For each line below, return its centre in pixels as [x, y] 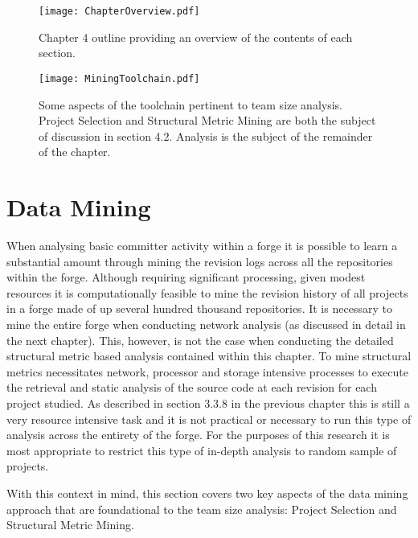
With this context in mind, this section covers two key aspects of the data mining [207, 493]
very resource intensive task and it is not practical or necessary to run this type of [209, 419]
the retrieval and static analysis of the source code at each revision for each [192, 387]
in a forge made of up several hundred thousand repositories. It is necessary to [199, 308]
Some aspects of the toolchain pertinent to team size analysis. [191, 104]
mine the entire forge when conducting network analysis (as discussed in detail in [206, 324]
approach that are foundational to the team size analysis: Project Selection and [202, 509]
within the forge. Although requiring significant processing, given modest [186, 277]
